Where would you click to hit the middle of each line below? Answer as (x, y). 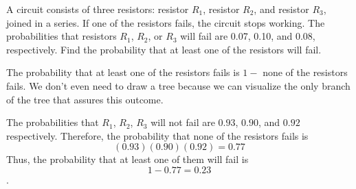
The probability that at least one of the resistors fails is (123, 72)
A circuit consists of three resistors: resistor (98, 9)
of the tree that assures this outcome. (85, 99)
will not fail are (183, 122)
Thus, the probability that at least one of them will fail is (127, 159)
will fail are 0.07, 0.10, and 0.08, (248, 36)
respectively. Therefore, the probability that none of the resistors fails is (157, 135)
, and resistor (281, 9)
